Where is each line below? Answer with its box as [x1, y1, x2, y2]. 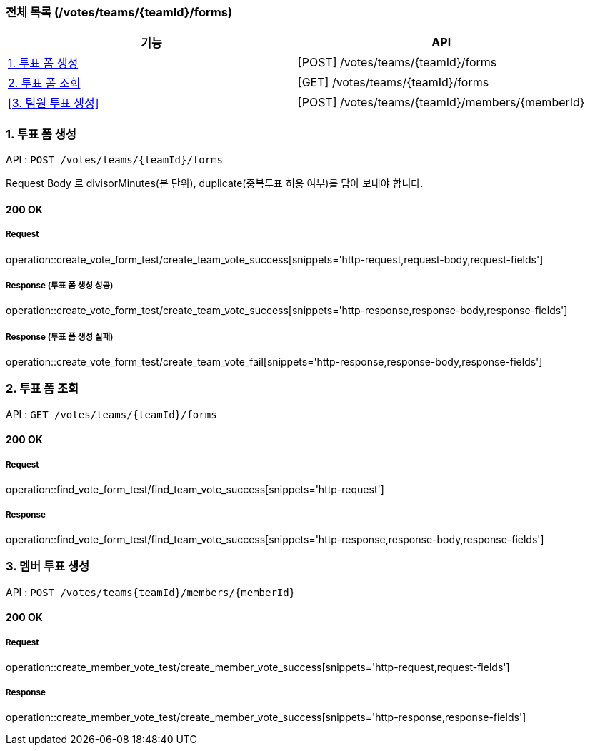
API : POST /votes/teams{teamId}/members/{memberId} [6, 585, 296, 598]
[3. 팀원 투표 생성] [8, 96, 99, 111]
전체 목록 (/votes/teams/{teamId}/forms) [6, 5, 233, 19]
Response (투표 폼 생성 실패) [6, 331, 114, 342]
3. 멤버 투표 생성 [6, 559, 90, 574]
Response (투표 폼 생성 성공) [6, 280, 114, 291]
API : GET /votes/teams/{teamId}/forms [6, 408, 217, 420]
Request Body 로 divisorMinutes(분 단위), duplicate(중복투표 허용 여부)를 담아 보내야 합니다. [6, 177, 424, 190]
